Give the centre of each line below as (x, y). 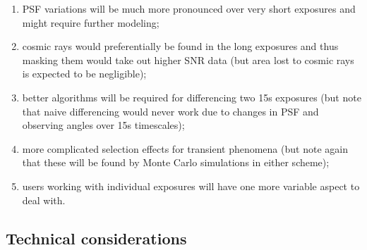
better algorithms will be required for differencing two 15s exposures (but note (192, 97)
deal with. (44, 200)
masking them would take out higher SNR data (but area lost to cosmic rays (188, 60)
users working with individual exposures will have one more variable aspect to (191, 186)
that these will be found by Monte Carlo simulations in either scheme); (176, 162)
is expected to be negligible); (84, 74)
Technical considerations (96, 238)
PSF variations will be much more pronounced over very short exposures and (189, 8)
